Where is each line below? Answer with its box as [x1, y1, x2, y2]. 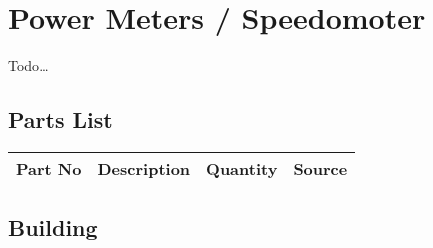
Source [293, 156, 348, 180]
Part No [16, 156, 82, 180]
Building [8, 212, 98, 243]
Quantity [206, 156, 278, 180]
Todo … [8, 55, 49, 76]
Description [97, 156, 191, 180]
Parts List [8, 104, 113, 135]
